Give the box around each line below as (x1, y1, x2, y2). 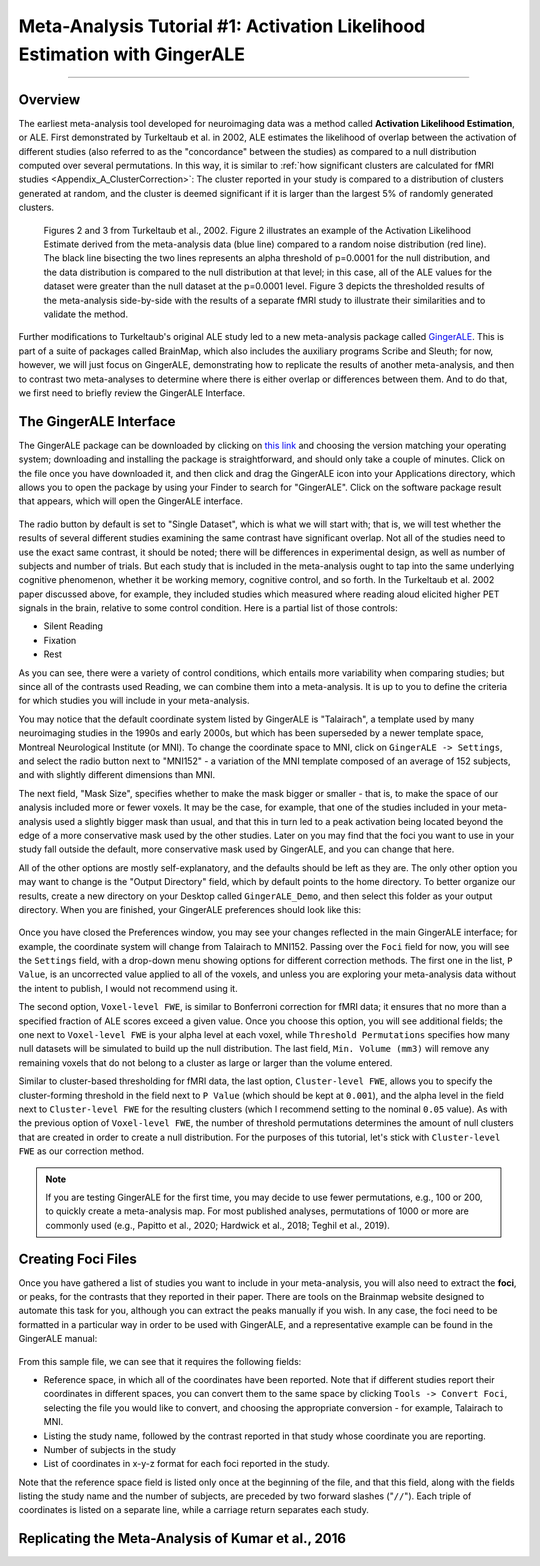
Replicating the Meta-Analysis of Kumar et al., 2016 (18, 1530, 347, 1547)
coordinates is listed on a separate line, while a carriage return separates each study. (18, 1504, 369, 1516)
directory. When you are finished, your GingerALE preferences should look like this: (18, 903, 362, 915)
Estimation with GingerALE (18, 43, 245, 65)
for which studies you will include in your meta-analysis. (18, 695, 250, 707)
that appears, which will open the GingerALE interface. (18, 495, 244, 507)
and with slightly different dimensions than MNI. (18, 769, 216, 781)
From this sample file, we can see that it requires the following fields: (18, 1355, 302, 1367)
